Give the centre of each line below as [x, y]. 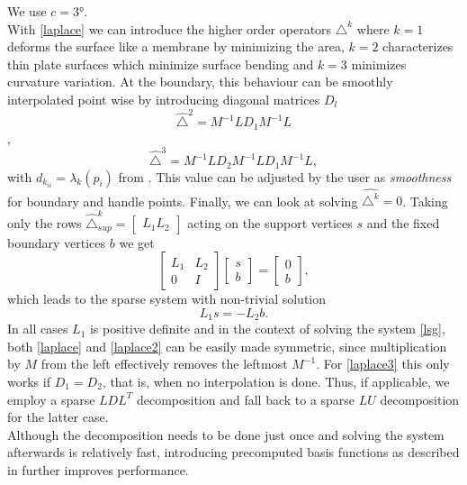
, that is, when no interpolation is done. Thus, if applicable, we [276, 381]
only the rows [45, 222]
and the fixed [403, 222]
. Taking [425, 201]
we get [137, 242]
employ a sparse [51, 399]
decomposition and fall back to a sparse [246, 399]
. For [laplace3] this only [383, 364]
